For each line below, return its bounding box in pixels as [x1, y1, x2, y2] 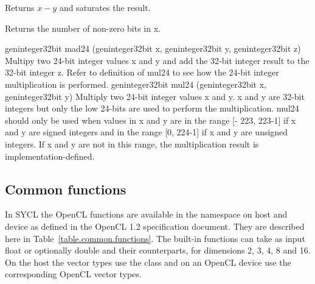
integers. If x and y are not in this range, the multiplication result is [5, 137, 259, 150]
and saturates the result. [59, 1, 151, 13]
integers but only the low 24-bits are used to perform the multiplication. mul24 [5, 102, 299, 115]
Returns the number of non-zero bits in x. [5, 21, 161, 34]
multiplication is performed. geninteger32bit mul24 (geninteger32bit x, [5, 77, 267, 90]
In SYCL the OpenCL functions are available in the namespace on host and [5, 208, 288, 221]
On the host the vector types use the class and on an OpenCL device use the [5, 255, 291, 268]
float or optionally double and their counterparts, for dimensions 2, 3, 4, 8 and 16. [5, 244, 311, 257]
